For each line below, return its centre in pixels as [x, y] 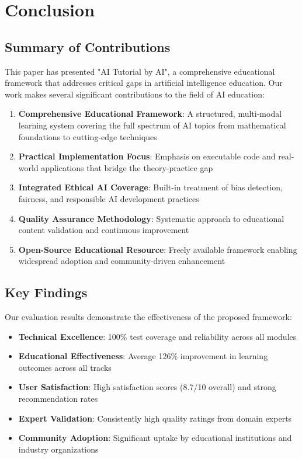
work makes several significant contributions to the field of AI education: [135, 94]
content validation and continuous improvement [104, 230]
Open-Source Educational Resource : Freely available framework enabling [158, 249]
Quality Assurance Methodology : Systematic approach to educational [151, 218]
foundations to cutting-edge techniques [88, 136]
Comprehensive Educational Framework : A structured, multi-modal [150, 114]
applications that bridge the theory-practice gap [127, 167]
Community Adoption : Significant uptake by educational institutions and [155, 438]
